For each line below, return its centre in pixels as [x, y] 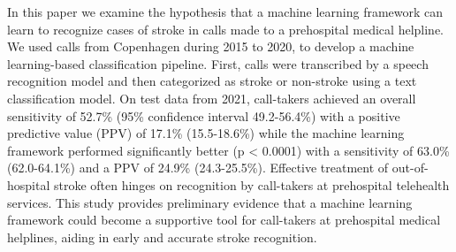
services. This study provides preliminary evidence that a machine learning [210, 202]
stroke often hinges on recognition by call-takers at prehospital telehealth [251, 184]
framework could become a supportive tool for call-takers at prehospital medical [224, 220]
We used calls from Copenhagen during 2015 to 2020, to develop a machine [211, 46]
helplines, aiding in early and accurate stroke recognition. [162, 237]
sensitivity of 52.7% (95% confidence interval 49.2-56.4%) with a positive [204, 115]
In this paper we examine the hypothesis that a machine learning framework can [225, 11]
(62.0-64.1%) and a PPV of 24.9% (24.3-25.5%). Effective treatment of [198, 168]
